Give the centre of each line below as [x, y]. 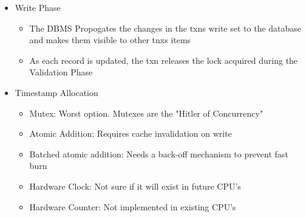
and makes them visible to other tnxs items [110, 40]
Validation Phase [61, 72]
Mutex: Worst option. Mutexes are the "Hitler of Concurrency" [146, 113]
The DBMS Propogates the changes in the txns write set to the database [165, 28]
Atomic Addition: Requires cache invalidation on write [131, 133]
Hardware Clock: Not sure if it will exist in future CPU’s [135, 186]
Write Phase [38, 7]
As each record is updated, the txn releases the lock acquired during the [164, 60]
